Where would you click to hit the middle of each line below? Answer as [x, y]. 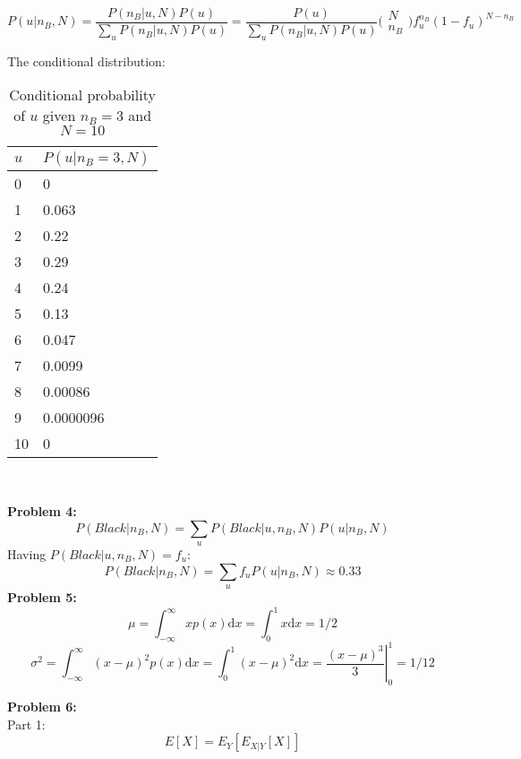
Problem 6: [42, 707]
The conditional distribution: [86, 60]
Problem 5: [42, 597]
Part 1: [26, 724]
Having [27, 554]
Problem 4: [42, 511]
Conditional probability [82, 95]
